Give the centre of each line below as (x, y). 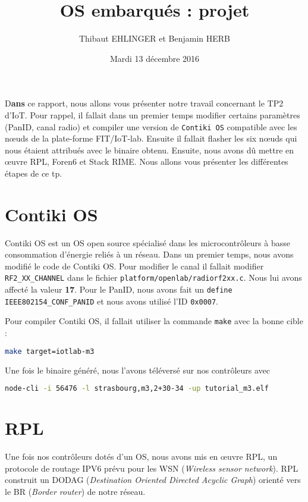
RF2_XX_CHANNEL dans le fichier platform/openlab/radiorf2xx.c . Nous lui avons (153, 277)
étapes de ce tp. (34, 173)
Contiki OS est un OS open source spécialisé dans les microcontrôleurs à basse (147, 242)
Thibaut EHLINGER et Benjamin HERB (155, 38)
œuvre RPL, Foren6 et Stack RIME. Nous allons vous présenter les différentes (147, 161)
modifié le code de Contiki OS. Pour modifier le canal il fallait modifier (134, 266)
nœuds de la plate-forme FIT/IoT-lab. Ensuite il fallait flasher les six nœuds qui (151, 138)
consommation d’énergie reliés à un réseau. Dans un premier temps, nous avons (149, 254)
